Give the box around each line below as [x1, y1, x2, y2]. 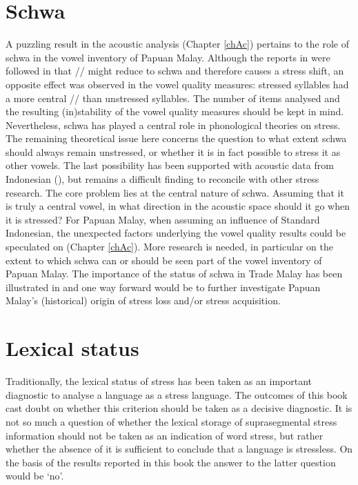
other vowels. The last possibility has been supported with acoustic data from [6, 158, 334, 172]
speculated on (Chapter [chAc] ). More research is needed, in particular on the [6, 239, 333, 254]
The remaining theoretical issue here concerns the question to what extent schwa [6, 131, 347, 146]
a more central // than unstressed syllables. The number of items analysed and [6, 90, 340, 105]
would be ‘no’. [6, 468, 64, 483]
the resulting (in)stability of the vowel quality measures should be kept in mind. [6, 104, 344, 119]
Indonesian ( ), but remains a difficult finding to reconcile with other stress [6, 172, 319, 186]
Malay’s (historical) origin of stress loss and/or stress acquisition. [6, 293, 281, 308]
